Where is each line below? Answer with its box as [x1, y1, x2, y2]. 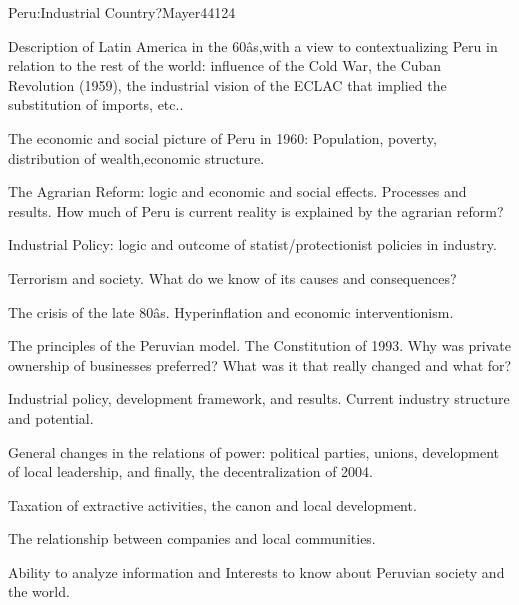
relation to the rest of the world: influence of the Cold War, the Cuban [8, 55, 442, 76]
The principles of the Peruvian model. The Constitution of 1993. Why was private [8, 335, 512, 356]
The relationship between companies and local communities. [8, 528, 376, 549]
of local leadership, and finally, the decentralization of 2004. [8, 461, 373, 482]
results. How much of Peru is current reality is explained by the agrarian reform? [8, 200, 504, 221]
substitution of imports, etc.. [8, 94, 184, 115]
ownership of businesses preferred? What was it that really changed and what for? [8, 354, 512, 375]
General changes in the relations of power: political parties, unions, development [8, 441, 499, 462]
